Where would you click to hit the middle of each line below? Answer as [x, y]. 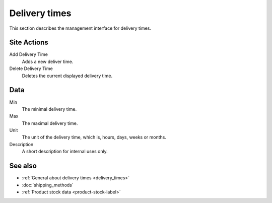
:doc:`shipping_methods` [48, 185]
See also [23, 166]
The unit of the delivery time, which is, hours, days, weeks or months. [94, 137]
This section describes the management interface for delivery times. [80, 28]
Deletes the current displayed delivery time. [67, 76]
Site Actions [29, 43]
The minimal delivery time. [49, 109]
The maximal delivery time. [50, 123]
